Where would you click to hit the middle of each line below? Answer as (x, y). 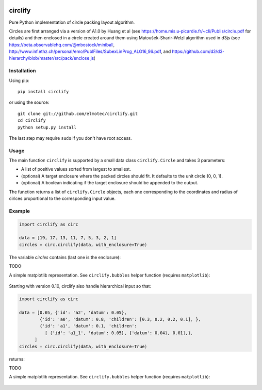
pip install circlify (43, 91)
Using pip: (19, 81)
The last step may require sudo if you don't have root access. (70, 138)
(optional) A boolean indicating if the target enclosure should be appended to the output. (110, 183)
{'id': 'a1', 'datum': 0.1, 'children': (88, 326)
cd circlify (32, 121)
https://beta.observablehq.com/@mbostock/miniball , (62, 45)
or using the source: (29, 102)
